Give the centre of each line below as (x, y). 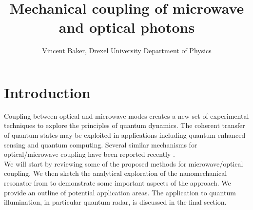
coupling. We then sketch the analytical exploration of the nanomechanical (116, 173)
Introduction (47, 92)
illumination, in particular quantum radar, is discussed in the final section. (115, 202)
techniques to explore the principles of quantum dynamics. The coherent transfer (125, 125)
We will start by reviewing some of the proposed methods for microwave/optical (124, 163)
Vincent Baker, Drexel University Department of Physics (127, 51)
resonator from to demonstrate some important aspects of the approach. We (117, 183)
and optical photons (127, 27)
